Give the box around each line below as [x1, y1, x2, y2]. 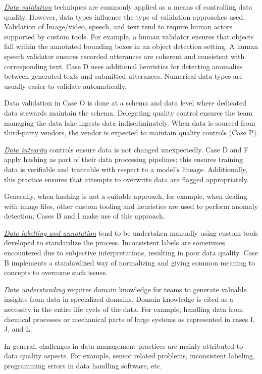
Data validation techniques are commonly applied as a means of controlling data [4, 2, 252, 12]
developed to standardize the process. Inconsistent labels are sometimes [4, 237, 225, 248]
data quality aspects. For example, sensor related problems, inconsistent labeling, [4, 350, 255, 361]
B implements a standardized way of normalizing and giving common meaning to [4, 257, 255, 268]
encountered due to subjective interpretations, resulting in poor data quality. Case [4, 247, 258, 258]
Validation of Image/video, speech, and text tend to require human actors [4, 21, 233, 32]
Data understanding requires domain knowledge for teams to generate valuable [4, 284, 247, 294]
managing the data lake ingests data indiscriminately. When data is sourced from [4, 117, 255, 128]
